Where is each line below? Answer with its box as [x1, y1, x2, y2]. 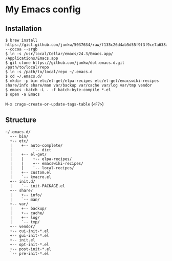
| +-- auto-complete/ [10, 143, 63, 148]
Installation [5, 24, 42, 33]
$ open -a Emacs [5, 92, 40, 97]
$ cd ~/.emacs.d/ [5, 74, 42, 79]
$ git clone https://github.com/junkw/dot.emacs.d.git [5, 60, 125, 65]
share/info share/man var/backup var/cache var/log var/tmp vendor [5, 83, 153, 88]
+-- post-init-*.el [10, 246, 52, 252]
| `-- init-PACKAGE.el [10, 183, 66, 188]
